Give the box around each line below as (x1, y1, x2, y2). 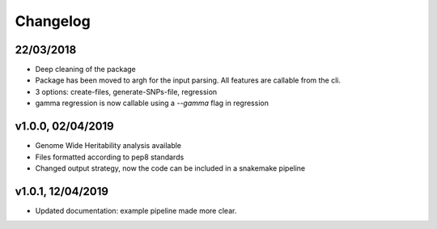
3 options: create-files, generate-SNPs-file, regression (35, 87, 218, 96)
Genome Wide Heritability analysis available (35, 141, 182, 151)
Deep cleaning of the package (35, 65, 137, 74)
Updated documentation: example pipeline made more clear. (35, 206, 237, 215)
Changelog (15, 12, 91, 30)
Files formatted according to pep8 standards (35, 152, 185, 162)
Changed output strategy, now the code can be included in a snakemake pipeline (35, 163, 306, 173)
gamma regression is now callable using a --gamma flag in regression (35, 98, 269, 108)
